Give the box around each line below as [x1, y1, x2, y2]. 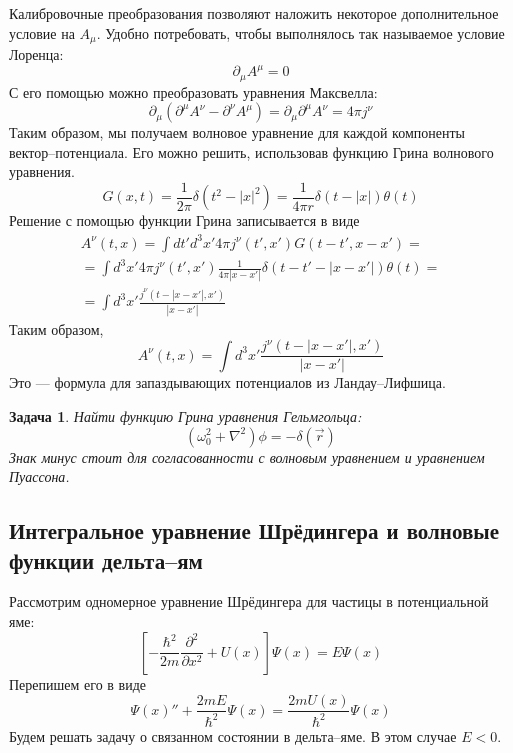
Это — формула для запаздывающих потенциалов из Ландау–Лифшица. [9, 372, 446, 393]
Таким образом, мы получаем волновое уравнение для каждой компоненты [9, 122, 465, 143]
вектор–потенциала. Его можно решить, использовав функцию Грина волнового [9, 141, 494, 162]
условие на [9, 22, 75, 43]
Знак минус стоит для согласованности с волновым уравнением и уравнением [9, 446, 485, 467]
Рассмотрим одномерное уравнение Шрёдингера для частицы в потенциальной [9, 591, 489, 612]
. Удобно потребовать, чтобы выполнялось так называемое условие [96, 22, 505, 43]
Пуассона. [9, 466, 70, 487]
